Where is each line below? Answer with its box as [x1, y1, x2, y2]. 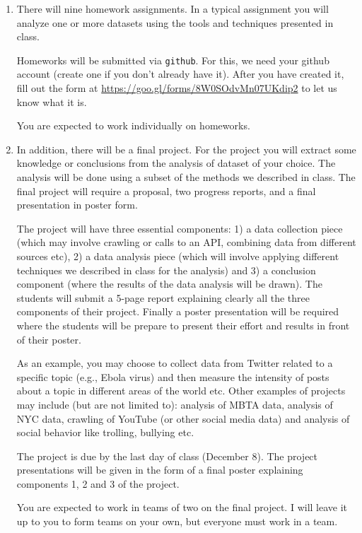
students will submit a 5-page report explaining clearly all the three [16, 290, 310, 305]
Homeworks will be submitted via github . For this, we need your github [16, 52, 329, 67]
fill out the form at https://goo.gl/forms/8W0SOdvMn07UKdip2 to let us [16, 81, 337, 95]
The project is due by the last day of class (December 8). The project [16, 448, 318, 463]
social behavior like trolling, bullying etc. [16, 425, 194, 440]
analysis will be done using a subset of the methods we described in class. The [16, 170, 356, 184]
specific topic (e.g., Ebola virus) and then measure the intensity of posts [16, 369, 329, 384]
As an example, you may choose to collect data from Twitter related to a [16, 356, 333, 370]
